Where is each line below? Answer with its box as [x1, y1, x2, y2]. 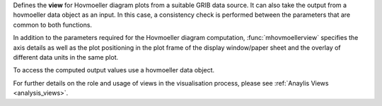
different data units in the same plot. [13, 53, 119, 61]
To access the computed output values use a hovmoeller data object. [13, 66, 215, 74]
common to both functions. [13, 20, 92, 29]
